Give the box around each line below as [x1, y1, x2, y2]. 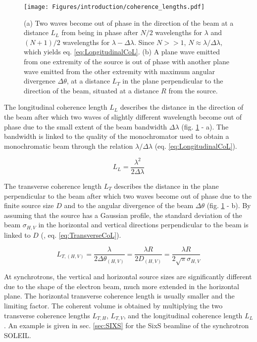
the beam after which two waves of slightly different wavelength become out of [4, 112, 242, 122]
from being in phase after [61, 27, 138, 38]
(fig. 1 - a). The [181, 121, 229, 131]
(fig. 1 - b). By [206, 200, 251, 211]
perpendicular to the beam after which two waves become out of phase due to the [4, 190, 252, 201]
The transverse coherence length [4, 180, 102, 191]
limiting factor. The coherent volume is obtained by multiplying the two [4, 300, 223, 310]
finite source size [4, 200, 54, 211]
